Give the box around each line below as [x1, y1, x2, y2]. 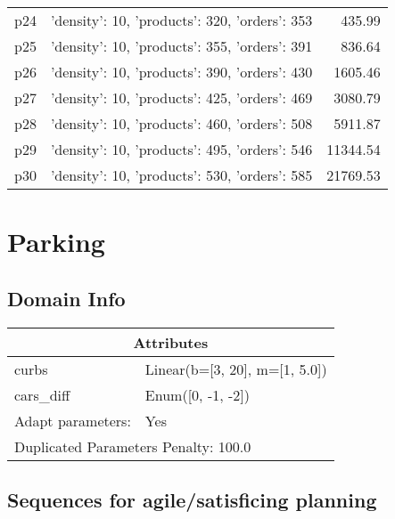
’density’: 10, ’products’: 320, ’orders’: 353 [50, 10, 313, 30]
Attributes [133, 331, 209, 353]
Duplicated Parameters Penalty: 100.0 [14, 435, 251, 457]
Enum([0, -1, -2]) [144, 384, 250, 405]
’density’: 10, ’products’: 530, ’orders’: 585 [50, 165, 313, 185]
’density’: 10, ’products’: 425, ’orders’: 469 [50, 87, 313, 108]
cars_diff [14, 384, 70, 405]
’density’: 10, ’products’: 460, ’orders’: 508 [50, 113, 313, 134]
